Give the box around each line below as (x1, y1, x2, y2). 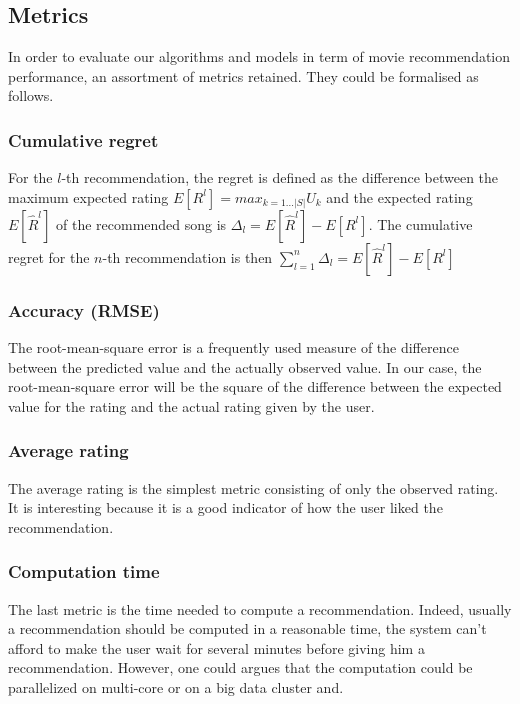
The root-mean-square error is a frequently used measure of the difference (8, 337, 459, 358)
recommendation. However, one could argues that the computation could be (8, 657, 473, 678)
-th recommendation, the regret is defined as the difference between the (61, 167, 499, 188)
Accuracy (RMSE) (8, 297, 160, 322)
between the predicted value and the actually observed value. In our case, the (8, 356, 482, 377)
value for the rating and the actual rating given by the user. (8, 395, 375, 416)
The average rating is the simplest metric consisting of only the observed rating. (8, 477, 499, 498)
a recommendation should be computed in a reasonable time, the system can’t (8, 618, 487, 639)
